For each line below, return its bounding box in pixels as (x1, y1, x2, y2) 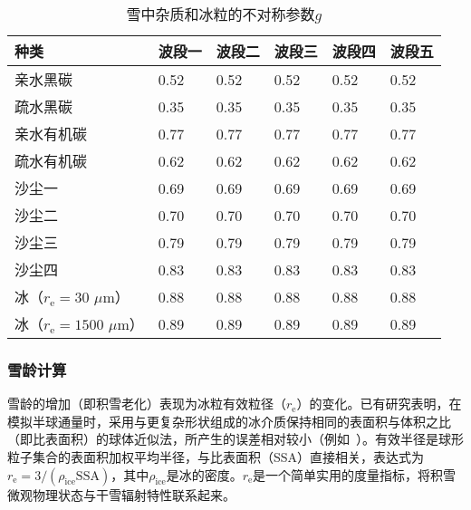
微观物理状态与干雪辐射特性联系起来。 (7, 485, 235, 504)
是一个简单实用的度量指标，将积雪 (253, 465, 457, 484)
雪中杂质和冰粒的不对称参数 (126, 4, 315, 24)
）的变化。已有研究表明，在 (296, 394, 462, 413)
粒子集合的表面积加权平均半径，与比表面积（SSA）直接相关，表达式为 (7, 447, 425, 466)
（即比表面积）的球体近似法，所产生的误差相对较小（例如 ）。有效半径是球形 (7, 429, 464, 448)
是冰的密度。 (166, 465, 243, 484)
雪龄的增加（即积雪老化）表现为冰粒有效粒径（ (7, 394, 286, 413)
